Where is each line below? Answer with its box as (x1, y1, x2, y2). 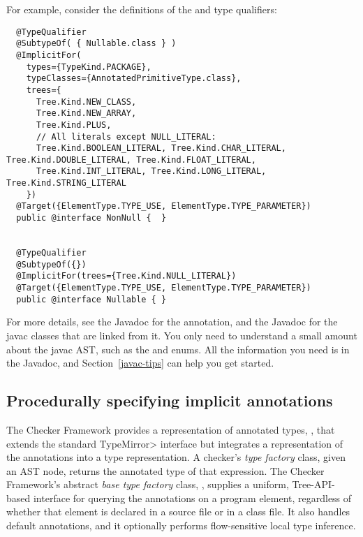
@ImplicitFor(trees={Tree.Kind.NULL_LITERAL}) (16, 271, 237, 281)
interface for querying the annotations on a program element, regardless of (33, 490, 352, 505)
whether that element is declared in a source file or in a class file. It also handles (6, 504, 350, 519)
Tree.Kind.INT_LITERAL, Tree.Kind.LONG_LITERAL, (36, 166, 267, 177)
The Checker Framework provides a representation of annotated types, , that (6, 422, 335, 436)
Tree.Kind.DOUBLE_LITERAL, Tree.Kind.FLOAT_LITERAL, (6, 154, 256, 165)
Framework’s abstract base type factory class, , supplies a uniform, (6, 477, 289, 492)
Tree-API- (292, 477, 335, 492)
